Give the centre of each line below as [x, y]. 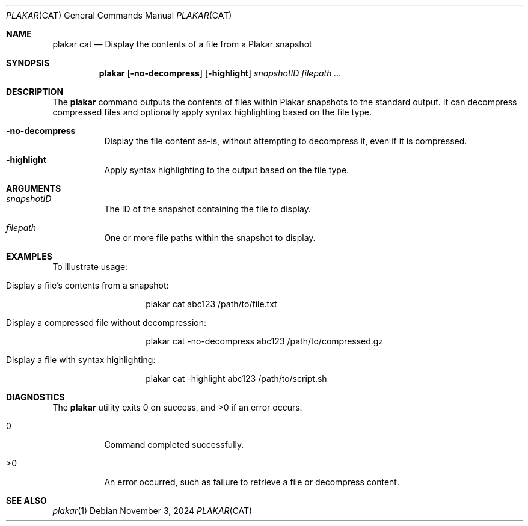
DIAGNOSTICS [35, 397]
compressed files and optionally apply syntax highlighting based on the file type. [212, 112]
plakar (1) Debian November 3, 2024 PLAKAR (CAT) [152, 511]
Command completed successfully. [174, 445]
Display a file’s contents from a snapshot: [87, 285]
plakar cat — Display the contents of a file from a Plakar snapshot [182, 44]
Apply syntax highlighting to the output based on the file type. [227, 170]
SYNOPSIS [28, 63]
